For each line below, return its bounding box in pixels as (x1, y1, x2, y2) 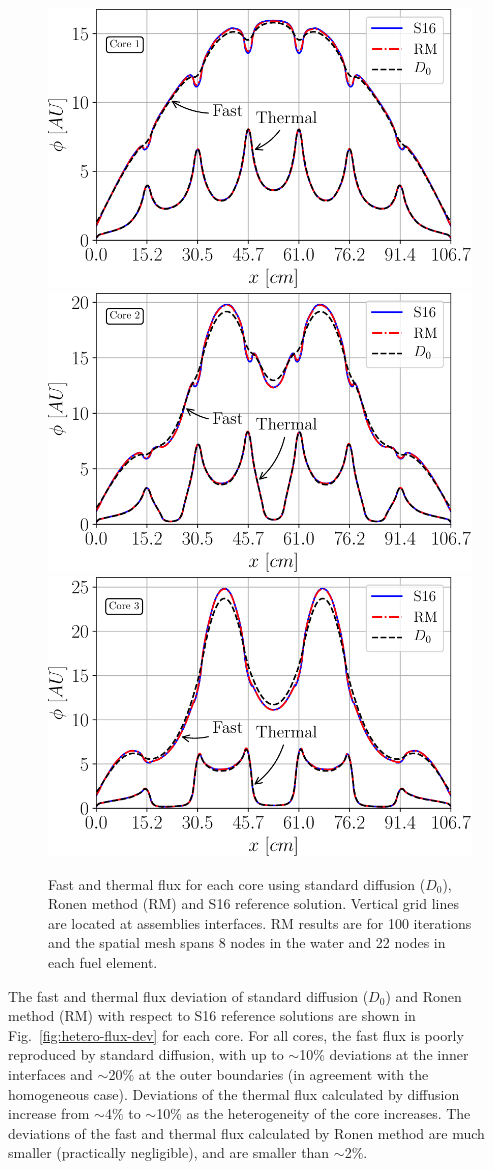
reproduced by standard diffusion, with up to (8, 1044, 284, 1065)
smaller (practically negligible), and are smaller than (8, 1142, 330, 1163)
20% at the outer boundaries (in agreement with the (108, 1063, 429, 1084)
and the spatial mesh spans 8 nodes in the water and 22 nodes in (48, 932, 446, 953)
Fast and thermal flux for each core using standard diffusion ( (48, 873, 426, 894)
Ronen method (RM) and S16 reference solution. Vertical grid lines (48, 893, 459, 914)
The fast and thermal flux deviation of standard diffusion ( (8, 985, 369, 1006)
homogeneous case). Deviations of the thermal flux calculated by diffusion (8, 1083, 460, 1104)
